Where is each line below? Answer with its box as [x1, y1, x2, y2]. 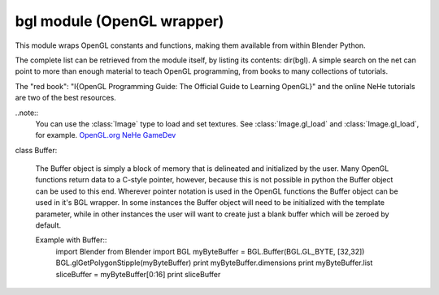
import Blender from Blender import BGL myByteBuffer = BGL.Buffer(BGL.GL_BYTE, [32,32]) [55, 246, 365, 256]
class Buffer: [15, 145, 58, 155]
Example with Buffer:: [35, 235, 107, 245]
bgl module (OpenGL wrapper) [15, 12, 224, 30]
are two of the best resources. [15, 93, 117, 103]
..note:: [15, 108, 39, 118]
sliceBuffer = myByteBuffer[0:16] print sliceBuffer [55, 269, 221, 279]
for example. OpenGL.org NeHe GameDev [35, 130, 176, 140]
